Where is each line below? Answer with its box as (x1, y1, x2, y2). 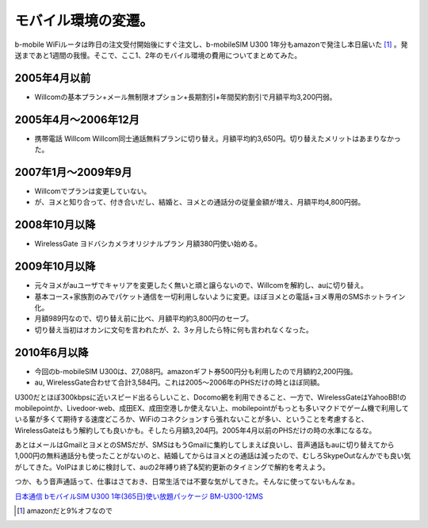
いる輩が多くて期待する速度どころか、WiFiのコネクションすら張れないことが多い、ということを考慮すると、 (14, 415, 369, 424)
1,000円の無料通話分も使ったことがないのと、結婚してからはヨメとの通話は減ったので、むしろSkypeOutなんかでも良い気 (14, 451, 411, 461)
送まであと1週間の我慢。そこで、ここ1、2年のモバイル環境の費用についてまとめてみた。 (14, 50, 302, 59)
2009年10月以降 (14, 260, 96, 274)
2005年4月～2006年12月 (14, 113, 140, 126)
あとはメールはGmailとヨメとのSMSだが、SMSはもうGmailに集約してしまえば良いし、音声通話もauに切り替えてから (14, 440, 396, 450)
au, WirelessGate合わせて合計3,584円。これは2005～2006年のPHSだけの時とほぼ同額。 (34, 377, 324, 388)
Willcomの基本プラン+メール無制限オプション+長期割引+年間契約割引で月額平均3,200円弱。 (34, 92, 337, 101)
